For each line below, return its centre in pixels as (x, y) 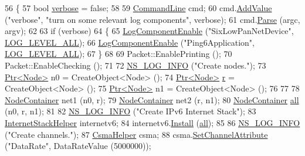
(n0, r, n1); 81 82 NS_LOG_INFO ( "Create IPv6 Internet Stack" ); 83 (131, 111)
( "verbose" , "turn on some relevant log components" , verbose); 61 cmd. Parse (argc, (152, 19)
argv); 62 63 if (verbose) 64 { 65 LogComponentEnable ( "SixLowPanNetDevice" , (149, 31)
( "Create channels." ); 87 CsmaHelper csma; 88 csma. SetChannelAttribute (136, 134)
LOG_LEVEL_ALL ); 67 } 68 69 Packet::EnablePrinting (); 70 (118, 54)
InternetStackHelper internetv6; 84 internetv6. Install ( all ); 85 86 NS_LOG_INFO (152, 122)
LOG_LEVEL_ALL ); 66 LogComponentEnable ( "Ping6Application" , (130, 42)
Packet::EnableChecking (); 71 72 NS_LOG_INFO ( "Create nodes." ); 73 (135, 65)
